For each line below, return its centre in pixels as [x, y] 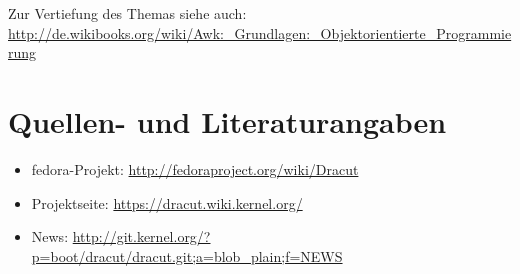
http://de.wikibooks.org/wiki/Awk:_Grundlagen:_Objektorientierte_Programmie [260, 32]
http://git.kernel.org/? [141, 236]
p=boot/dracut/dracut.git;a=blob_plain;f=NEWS [187, 255]
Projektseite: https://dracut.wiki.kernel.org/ [167, 202]
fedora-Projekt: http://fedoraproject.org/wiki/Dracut [195, 168]
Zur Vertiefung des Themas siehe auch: [127, 13]
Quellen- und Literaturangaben [227, 120]
